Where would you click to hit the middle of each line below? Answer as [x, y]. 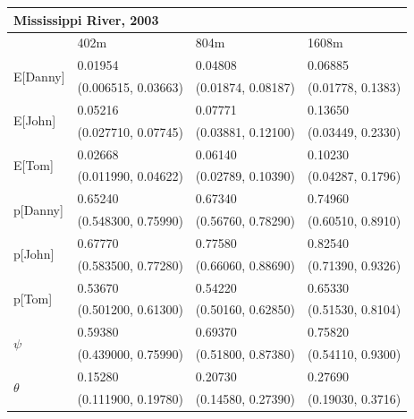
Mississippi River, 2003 [86, 19]
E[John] [35, 120]
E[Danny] [39, 76]
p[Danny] [38, 209]
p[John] [34, 254]
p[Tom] [33, 299]
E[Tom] [34, 164]
